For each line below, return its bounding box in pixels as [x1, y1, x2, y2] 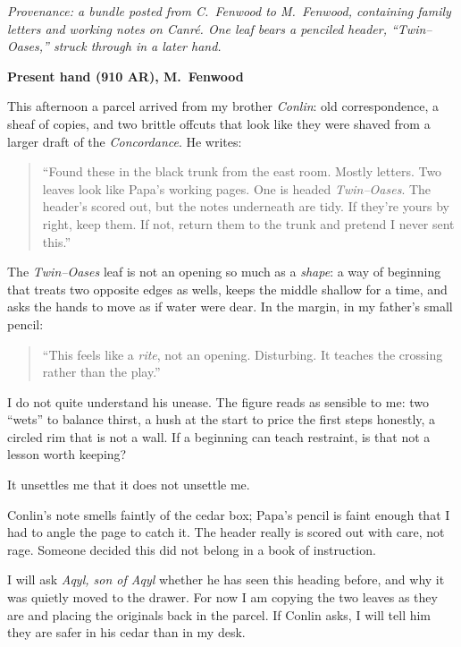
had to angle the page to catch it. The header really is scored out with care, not [7, 523, 445, 541]
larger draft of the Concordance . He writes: [7, 132, 242, 150]
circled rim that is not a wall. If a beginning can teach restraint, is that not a [7, 427, 431, 446]
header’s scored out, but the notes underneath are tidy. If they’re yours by [42, 197, 449, 216]
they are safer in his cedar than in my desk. [7, 623, 246, 642]
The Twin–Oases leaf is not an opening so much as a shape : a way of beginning [7, 262, 441, 281]
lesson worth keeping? [7, 445, 127, 464]
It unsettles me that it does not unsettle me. [7, 475, 250, 494]
